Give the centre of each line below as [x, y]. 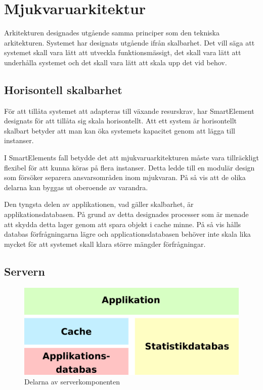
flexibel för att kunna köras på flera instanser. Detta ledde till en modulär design [129, 167]
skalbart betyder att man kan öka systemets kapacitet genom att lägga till [120, 130]
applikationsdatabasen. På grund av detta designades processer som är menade [126, 214]
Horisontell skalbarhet [63, 89]
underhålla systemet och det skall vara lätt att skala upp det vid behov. [116, 62]
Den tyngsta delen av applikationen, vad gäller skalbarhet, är [99, 204]
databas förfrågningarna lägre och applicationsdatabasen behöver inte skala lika [127, 234]
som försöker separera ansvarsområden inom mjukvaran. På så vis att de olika [125, 177]
